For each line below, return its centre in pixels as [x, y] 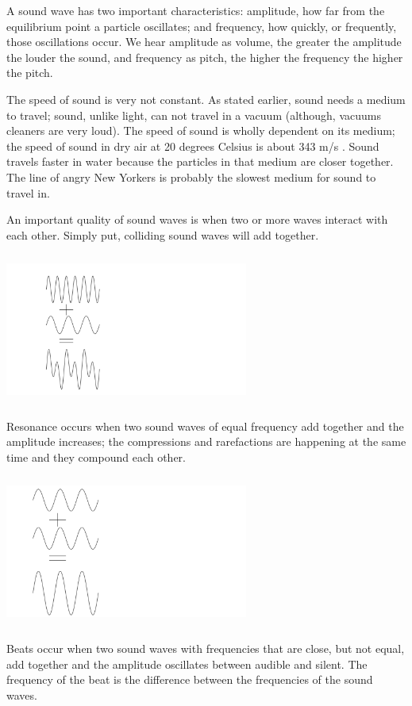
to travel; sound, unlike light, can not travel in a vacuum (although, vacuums [194, 115]
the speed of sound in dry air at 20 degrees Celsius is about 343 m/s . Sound [193, 146]
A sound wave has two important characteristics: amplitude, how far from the [196, 10]
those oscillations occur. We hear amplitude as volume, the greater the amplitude [204, 42]
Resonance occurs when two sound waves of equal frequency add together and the [205, 426]
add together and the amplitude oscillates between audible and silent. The [187, 664]
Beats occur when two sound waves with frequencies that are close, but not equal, [206, 648]
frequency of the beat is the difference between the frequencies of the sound [190, 679]
